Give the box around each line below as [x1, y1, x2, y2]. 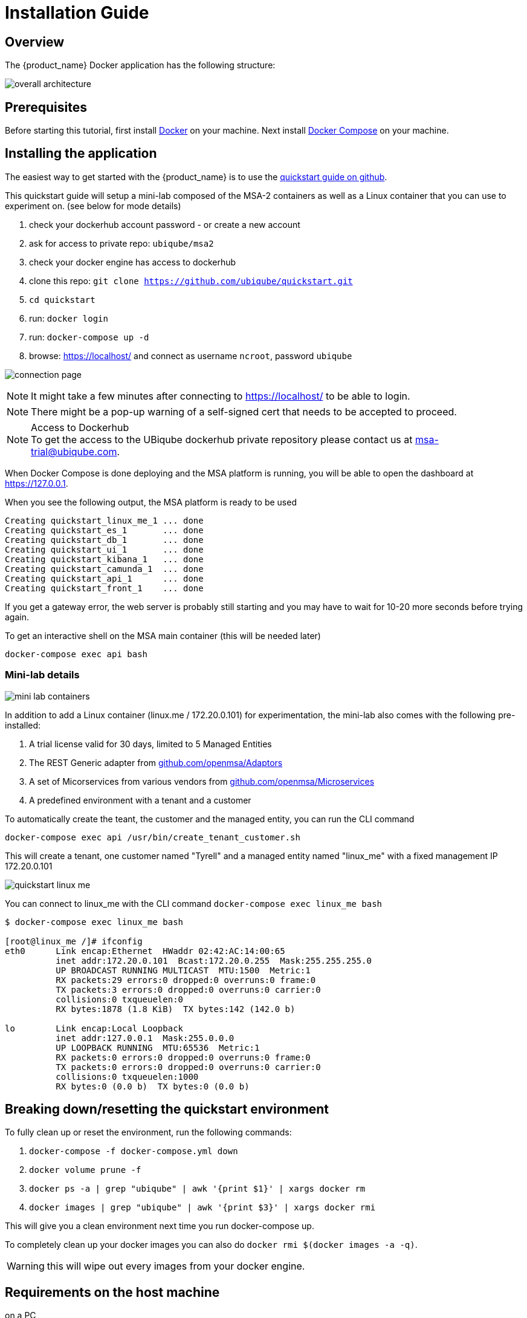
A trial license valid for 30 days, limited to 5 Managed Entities [29, 738, 272, 749]
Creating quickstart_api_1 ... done [5, 573, 204, 583]
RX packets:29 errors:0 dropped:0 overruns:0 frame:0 [56, 975, 316, 985]
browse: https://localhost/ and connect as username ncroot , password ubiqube [29, 350, 352, 361]
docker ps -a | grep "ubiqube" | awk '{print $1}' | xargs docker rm [29, 1184, 366, 1194]
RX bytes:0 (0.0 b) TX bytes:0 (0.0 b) [56, 1081, 250, 1091]
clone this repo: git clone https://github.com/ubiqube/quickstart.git [29, 275, 353, 286]
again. [5, 611, 30, 622]
